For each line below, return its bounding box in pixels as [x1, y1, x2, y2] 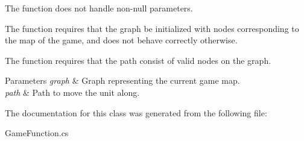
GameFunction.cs [5, 127, 69, 139]
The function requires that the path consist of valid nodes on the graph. [5, 54, 271, 66]
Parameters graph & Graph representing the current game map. [5, 74, 240, 87]
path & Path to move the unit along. [5, 86, 140, 98]
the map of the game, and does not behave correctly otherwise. [5, 34, 238, 46]
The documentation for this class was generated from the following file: [5, 106, 267, 119]
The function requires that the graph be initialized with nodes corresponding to [5, 22, 299, 34]
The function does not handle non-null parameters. [5, 2, 193, 14]
